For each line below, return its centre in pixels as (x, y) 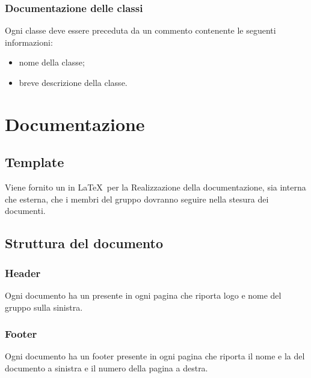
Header (23, 273)
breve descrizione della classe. (73, 82)
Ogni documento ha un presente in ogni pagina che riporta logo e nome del (143, 295)
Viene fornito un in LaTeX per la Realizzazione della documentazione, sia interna (155, 187)
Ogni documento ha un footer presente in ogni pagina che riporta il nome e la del (155, 356)
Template (35, 162)
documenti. (25, 211)
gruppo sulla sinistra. (44, 307)
